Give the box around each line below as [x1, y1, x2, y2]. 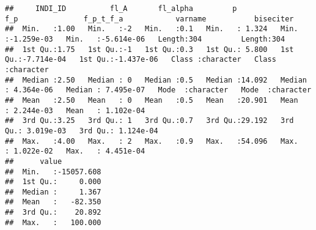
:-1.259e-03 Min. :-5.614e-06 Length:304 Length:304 [5, 34, 285, 43]
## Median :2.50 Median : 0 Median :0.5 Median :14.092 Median [5, 75, 307, 84]
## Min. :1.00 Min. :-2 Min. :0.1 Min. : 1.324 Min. [5, 24, 298, 34]
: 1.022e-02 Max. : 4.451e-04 [5, 147, 145, 156]
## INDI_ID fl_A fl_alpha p [5, 4, 237, 13]
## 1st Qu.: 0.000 [5, 177, 101, 187]
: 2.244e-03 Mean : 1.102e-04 [5, 106, 145, 115]
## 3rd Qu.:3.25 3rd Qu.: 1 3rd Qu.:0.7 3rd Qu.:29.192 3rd [5, 116, 294, 125]
